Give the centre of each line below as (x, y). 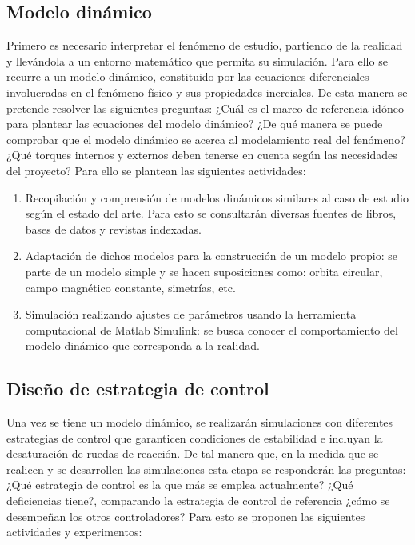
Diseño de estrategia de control (138, 389)
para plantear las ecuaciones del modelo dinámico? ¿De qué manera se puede (195, 124)
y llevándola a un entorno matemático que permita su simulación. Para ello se (197, 60)
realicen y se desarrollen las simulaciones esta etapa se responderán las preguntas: (206, 469)
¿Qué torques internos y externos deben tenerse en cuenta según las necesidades (202, 155)
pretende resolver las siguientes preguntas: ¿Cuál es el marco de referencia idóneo (205, 108)
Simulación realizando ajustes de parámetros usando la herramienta (191, 314)
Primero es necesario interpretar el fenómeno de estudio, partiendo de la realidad (205, 45)
